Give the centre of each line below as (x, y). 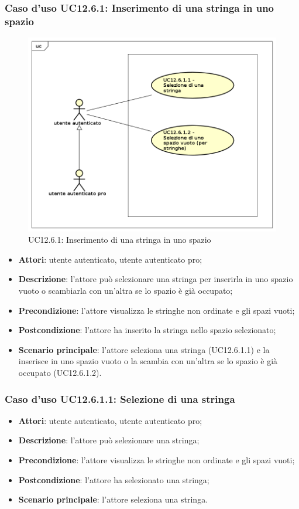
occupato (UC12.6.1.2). (60, 372)
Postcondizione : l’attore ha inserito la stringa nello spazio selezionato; (147, 330)
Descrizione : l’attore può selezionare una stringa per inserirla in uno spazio (156, 279)
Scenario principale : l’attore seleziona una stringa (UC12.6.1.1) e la (144, 349)
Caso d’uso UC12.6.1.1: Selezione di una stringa (120, 398)
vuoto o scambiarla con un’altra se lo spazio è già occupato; (126, 291)
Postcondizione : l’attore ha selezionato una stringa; (114, 479)
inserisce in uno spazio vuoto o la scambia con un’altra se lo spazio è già (148, 361)
